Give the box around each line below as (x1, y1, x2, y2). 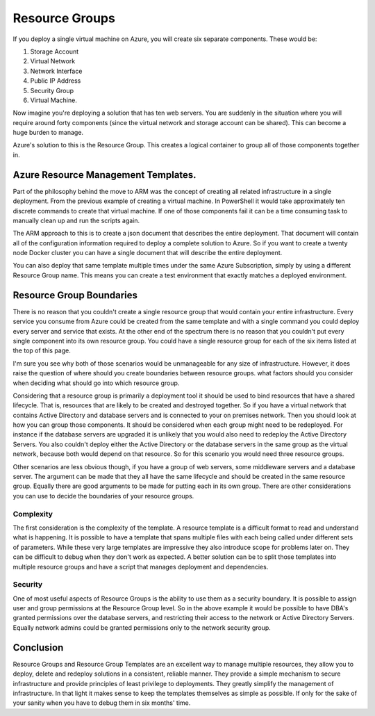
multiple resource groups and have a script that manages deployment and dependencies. (12, 562, 269, 571)
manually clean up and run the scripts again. (12, 216, 140, 225)
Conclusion (12, 642, 64, 653)
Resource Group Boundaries (12, 289, 138, 301)
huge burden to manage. (12, 129, 83, 137)
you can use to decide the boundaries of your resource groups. (12, 491, 194, 500)
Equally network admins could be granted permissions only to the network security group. (12, 623, 271, 632)
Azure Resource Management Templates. (12, 169, 197, 181)
